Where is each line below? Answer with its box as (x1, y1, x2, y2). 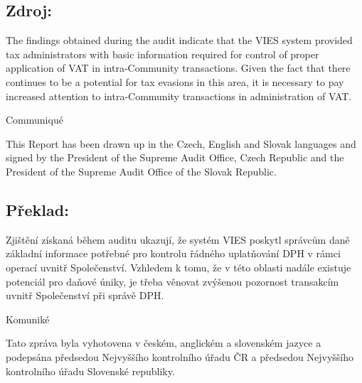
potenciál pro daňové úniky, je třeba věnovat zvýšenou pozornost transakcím (6, 274, 339, 288)
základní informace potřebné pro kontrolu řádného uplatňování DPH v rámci (6, 246, 341, 261)
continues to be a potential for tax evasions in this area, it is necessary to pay (6, 74, 344, 89)
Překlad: (6, 198, 69, 220)
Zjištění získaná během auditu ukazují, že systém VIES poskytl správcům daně (6, 232, 350, 247)
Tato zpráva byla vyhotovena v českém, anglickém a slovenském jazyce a (6, 335, 321, 350)
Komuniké (6, 311, 50, 326)
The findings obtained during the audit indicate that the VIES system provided (6, 33, 353, 48)
